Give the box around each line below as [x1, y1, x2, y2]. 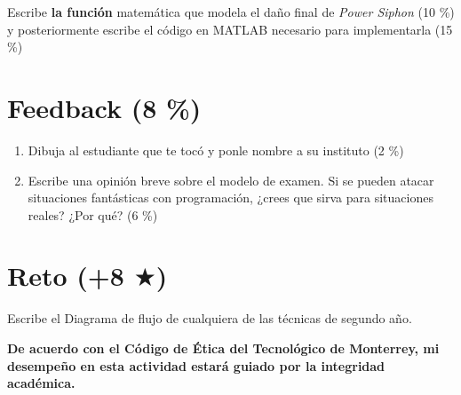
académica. [7, 374, 76, 392]
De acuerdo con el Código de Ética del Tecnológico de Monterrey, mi [7, 339, 440, 357]
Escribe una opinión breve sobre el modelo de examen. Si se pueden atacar [28, 170, 434, 189]
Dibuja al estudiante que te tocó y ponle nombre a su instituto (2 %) [28, 140, 404, 159]
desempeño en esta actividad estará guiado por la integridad [7, 356, 385, 375]
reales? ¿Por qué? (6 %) [28, 205, 158, 224]
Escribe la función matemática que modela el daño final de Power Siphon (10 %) [7, 3, 455, 20]
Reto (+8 [7, 257, 124, 294]
